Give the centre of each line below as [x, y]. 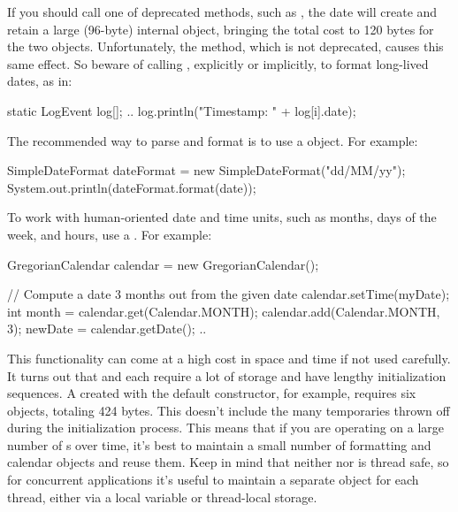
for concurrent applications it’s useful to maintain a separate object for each [213, 480]
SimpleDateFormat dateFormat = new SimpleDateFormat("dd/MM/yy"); [206, 170]
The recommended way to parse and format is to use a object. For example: [213, 140]
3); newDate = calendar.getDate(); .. [107, 329]
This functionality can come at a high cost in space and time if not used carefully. [229, 358]
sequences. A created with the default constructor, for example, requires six [212, 393]
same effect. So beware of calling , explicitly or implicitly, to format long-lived [218, 63]
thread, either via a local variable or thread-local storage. [162, 497]
